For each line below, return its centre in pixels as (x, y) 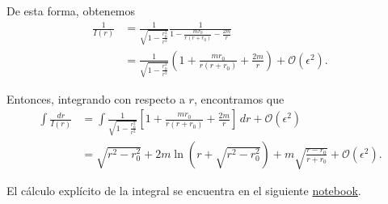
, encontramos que (239, 98)
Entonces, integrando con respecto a (96, 98)
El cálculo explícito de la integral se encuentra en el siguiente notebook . (184, 190)
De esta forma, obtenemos (71, 11)
